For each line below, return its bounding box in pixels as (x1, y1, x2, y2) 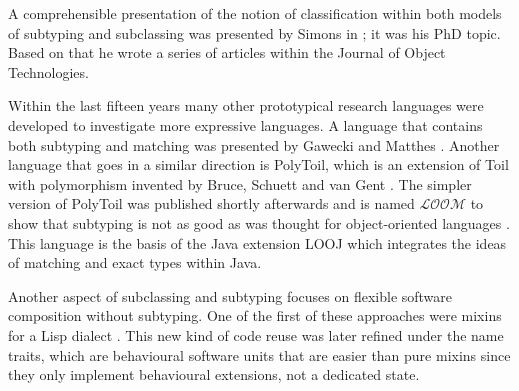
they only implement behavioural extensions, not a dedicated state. (8, 364, 420, 385)
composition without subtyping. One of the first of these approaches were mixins (8, 305, 502, 326)
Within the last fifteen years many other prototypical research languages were (8, 95, 484, 116)
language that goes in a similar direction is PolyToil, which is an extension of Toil (8, 154, 509, 175)
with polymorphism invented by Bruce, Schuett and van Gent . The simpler (8, 173, 472, 194)
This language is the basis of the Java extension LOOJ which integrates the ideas (8, 232, 507, 253)
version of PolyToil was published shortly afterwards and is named (8, 193, 415, 214)
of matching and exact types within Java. (8, 252, 262, 273)
